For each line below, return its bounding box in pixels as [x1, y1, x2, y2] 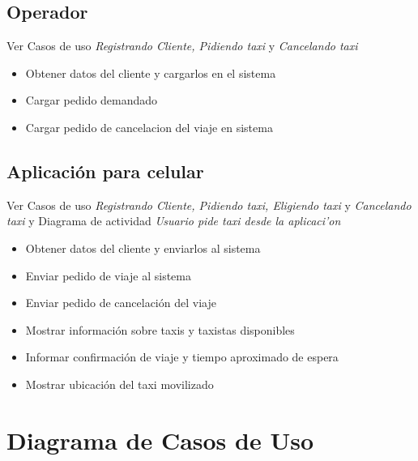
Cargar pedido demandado [25, 92, 158, 109]
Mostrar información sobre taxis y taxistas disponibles [25, 321, 295, 338]
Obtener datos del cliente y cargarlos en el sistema [25, 64, 276, 81]
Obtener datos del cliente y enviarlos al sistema [25, 239, 261, 256]
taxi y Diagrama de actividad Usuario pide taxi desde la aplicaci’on [6, 212, 341, 229]
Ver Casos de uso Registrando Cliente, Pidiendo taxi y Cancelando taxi [6, 37, 358, 54]
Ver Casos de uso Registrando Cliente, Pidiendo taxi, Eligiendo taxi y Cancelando [6, 196, 412, 213]
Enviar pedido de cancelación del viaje [25, 294, 216, 311]
